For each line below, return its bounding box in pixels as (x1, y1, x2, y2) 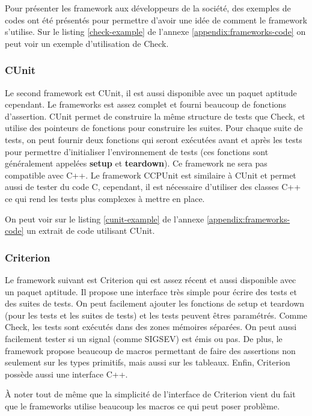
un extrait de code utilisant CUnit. (26, 224, 155, 237)
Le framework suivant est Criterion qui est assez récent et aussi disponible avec (5, 273, 296, 286)
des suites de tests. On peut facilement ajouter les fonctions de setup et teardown (5, 297, 305, 310)
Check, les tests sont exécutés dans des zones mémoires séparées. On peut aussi (5, 320, 297, 333)
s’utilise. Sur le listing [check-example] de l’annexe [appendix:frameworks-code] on (5, 25, 306, 38)
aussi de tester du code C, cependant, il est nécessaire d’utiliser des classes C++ (5, 180, 301, 193)
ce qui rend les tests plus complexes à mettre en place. (5, 192, 205, 204)
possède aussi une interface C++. (5, 367, 128, 380)
